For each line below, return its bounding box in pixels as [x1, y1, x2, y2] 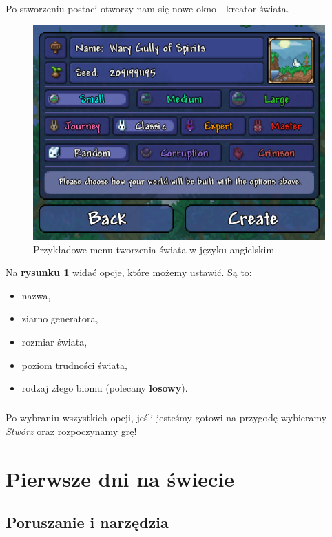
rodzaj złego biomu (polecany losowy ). [21, 381, 188, 395]
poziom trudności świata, [21, 357, 127, 372]
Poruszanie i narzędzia [6, 512, 169, 533]
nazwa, [21, 288, 51, 302]
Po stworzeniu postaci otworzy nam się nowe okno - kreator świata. [6, 1, 289, 16]
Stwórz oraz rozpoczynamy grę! [6, 423, 137, 438]
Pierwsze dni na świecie [6, 464, 235, 492]
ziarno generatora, [21, 311, 98, 326]
